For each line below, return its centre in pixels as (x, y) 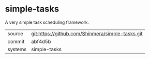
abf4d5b (41, 41)
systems (17, 49)
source (15, 33)
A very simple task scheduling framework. (47, 22)
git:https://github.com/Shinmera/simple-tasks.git (87, 33)
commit (16, 41)
